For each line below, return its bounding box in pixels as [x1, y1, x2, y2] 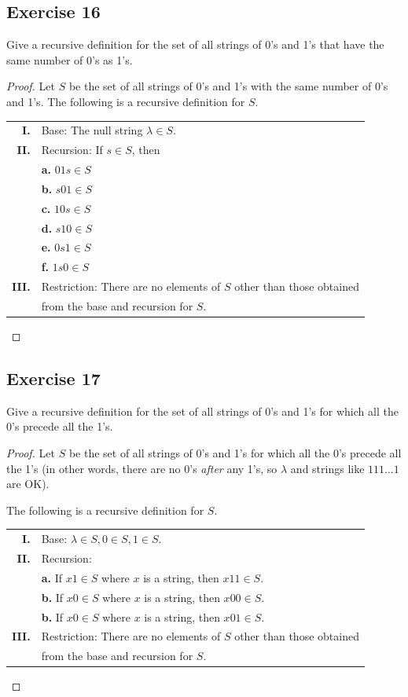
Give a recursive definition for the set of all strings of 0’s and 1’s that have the [6, 36, 384, 53]
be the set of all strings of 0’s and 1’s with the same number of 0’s [68, 78, 388, 94]
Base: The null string [41, 122, 143, 138]
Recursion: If [41, 141, 103, 158]
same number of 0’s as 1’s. [6, 51, 133, 68]
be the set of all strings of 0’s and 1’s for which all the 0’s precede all [68, 445, 402, 460]
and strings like [290, 460, 365, 476]
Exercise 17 [6, 366, 101, 390]
